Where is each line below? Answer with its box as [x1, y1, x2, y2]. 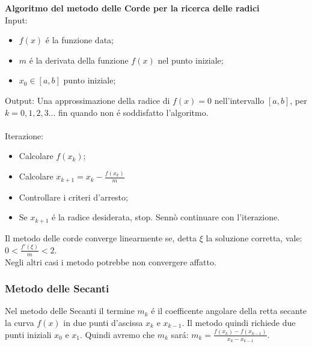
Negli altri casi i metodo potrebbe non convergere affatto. [5, 255, 216, 268]
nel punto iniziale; [158, 53, 224, 66]
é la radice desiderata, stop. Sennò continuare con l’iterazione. [52, 211, 280, 223]
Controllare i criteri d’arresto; [19, 190, 128, 203]
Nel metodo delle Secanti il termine [5, 304, 135, 317]
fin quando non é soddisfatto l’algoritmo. [58, 106, 209, 118]
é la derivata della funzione [29, 53, 129, 66]
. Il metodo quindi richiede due [182, 316, 296, 328]
